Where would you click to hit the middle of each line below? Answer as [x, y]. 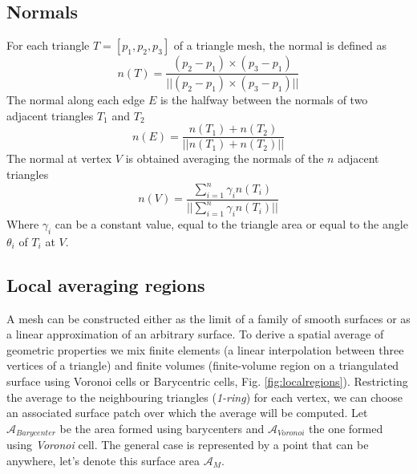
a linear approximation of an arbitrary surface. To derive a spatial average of [195, 334]
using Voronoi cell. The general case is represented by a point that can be [188, 445]
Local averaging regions [106, 284]
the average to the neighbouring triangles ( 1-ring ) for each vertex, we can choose [204, 397]
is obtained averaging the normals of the [225, 158]
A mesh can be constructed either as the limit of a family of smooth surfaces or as [208, 318]
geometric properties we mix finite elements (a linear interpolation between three [205, 349]
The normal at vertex [59, 158]
